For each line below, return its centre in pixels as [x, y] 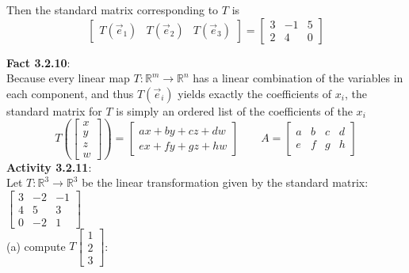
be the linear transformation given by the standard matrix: [225, 182]
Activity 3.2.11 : [49, 167]
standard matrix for [54, 110]
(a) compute [36, 246]
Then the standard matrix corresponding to [113, 9]
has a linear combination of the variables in [298, 78]
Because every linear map [68, 78]
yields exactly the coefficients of [255, 93]
